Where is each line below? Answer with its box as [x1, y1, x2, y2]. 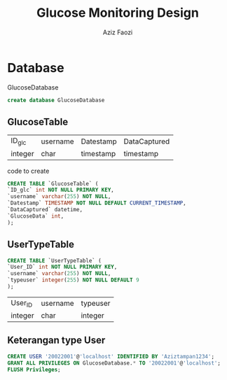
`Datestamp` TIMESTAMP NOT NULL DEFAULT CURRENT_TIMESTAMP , [7, 199, 187, 207]
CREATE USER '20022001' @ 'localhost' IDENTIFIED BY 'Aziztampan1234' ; [7, 353, 215, 360]
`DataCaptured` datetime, [7, 206, 83, 213]
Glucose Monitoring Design [36, 5, 200, 21]
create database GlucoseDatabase [7, 97, 105, 104]
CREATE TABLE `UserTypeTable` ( [7, 257, 102, 264]
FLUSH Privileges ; [7, 366, 61, 373]
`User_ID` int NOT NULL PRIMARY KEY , [7, 264, 118, 271]
